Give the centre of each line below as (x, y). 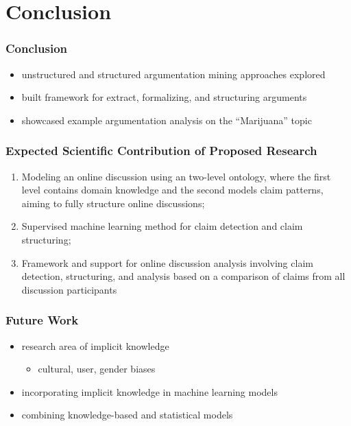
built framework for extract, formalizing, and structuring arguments (164, 97)
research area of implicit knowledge (95, 345)
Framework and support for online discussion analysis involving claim (167, 262)
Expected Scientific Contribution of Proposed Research (161, 151)
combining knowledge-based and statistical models (127, 415)
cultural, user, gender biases (97, 369)
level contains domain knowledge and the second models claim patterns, (172, 190)
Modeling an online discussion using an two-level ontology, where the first (176, 176)
